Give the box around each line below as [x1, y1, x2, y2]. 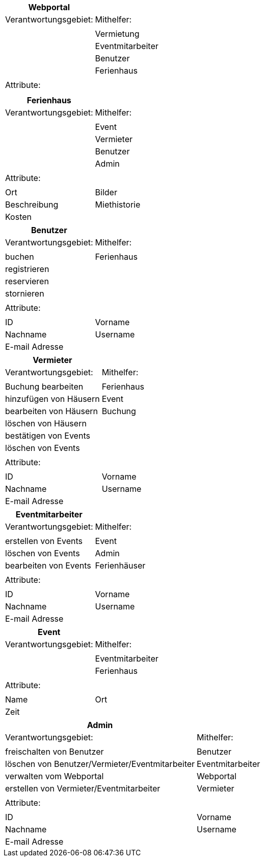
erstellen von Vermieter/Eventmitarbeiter [5, 783, 161, 794]
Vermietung [95, 29, 140, 39]
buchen [5, 252, 34, 262]
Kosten [5, 212, 32, 222]
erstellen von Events [5, 536, 83, 546]
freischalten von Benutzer [5, 746, 104, 757]
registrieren [5, 264, 49, 274]
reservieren [5, 276, 49, 286]
